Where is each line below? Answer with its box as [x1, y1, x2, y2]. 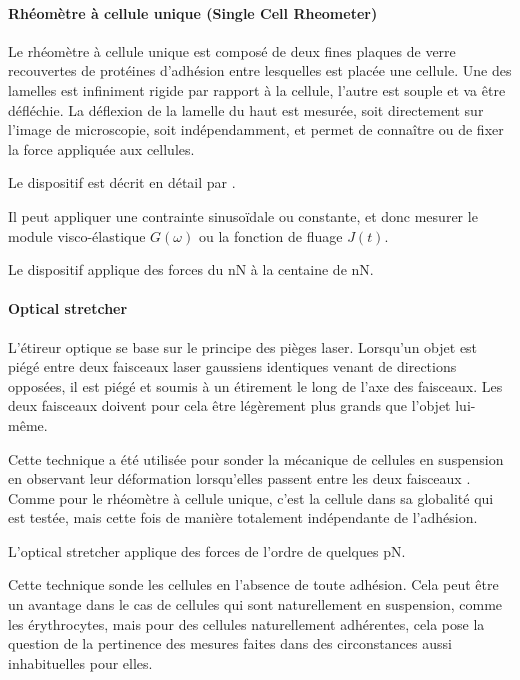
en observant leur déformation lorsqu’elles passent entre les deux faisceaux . [8, 468, 471, 489]
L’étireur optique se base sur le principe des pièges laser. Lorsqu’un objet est [8, 336, 478, 357]
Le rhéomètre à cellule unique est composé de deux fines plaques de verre [8, 40, 456, 61]
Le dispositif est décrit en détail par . [8, 172, 236, 193]
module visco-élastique [8, 225, 146, 246]
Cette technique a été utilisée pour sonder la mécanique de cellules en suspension [8, 448, 504, 469]
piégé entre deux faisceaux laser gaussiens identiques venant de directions [8, 356, 457, 377]
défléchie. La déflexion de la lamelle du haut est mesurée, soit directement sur [8, 99, 484, 120]
